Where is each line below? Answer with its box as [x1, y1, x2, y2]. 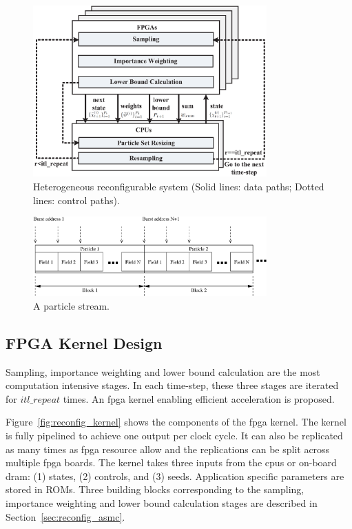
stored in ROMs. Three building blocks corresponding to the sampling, [6, 482, 304, 497]
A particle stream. [33, 298, 110, 312]
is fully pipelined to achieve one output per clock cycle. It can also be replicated [6, 428, 343, 443]
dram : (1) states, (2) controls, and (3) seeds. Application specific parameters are [6, 468, 344, 483]
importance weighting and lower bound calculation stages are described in [6, 495, 318, 510]
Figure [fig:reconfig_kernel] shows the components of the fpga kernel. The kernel [6, 415, 346, 429]
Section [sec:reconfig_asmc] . [6, 509, 125, 523]
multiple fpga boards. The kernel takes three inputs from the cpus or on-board [6, 455, 337, 470]
